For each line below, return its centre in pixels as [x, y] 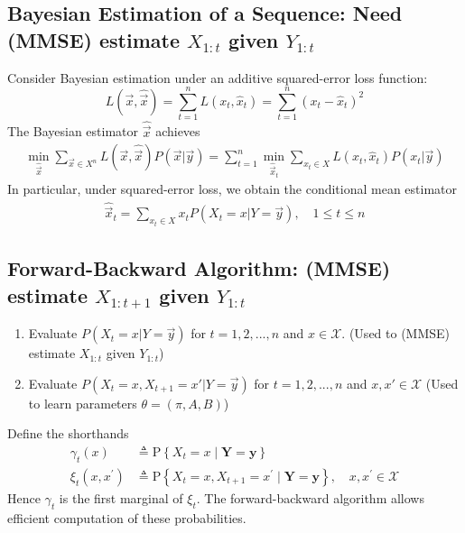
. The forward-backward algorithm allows [310, 497]
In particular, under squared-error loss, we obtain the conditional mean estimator [232, 189]
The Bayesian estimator [73, 131]
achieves [178, 131]
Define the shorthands [68, 433]
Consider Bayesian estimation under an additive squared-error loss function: [218, 77]
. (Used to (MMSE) [396, 333]
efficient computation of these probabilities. [127, 517]
